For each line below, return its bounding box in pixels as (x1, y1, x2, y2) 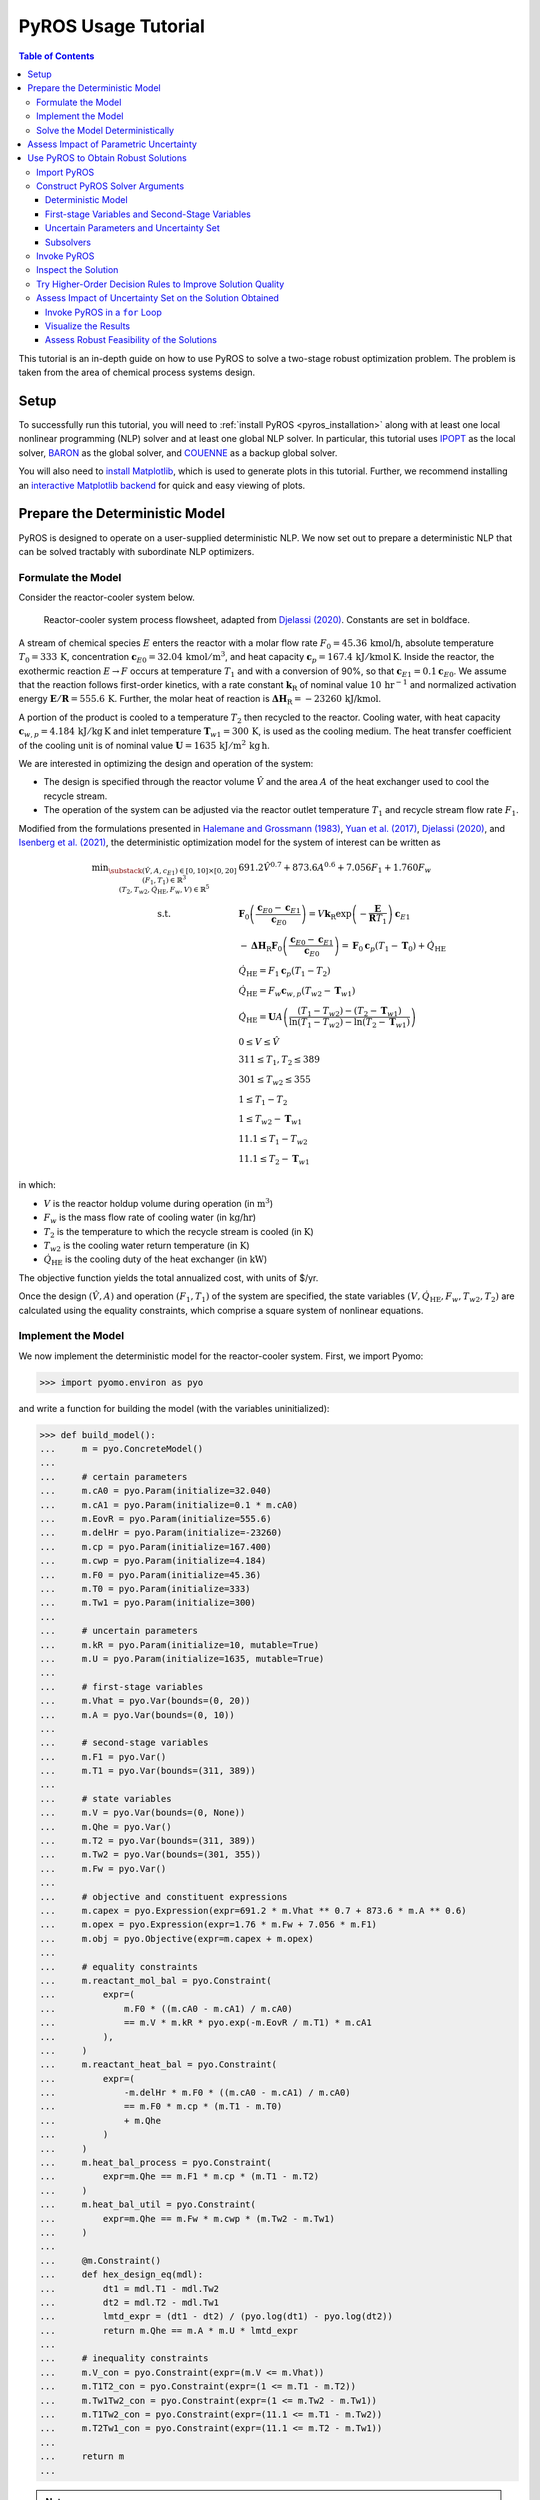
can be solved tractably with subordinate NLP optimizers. (18, 545, 255, 557)
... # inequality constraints (39, 2353, 209, 2364)
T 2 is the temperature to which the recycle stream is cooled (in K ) (43, 1225, 314, 1240)
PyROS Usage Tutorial (18, 15, 205, 37)
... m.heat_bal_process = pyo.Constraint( (39, 2157, 272, 2169)
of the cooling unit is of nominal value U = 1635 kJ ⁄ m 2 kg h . (18, 738, 270, 751)
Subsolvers (45, 236, 92, 248)
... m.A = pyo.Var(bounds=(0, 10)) (39, 1709, 235, 1720)
